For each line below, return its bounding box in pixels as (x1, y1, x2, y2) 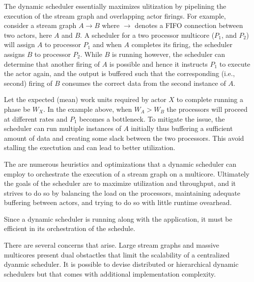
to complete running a (176, 94, 243, 104)
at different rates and (4, 113, 68, 124)
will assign (4, 39, 35, 50)
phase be (4, 103, 30, 114)
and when (92, 39, 122, 50)
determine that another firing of (4, 58, 100, 69)
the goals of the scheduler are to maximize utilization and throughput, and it (4, 178, 236, 188)
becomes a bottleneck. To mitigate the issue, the (79, 113, 225, 124)
